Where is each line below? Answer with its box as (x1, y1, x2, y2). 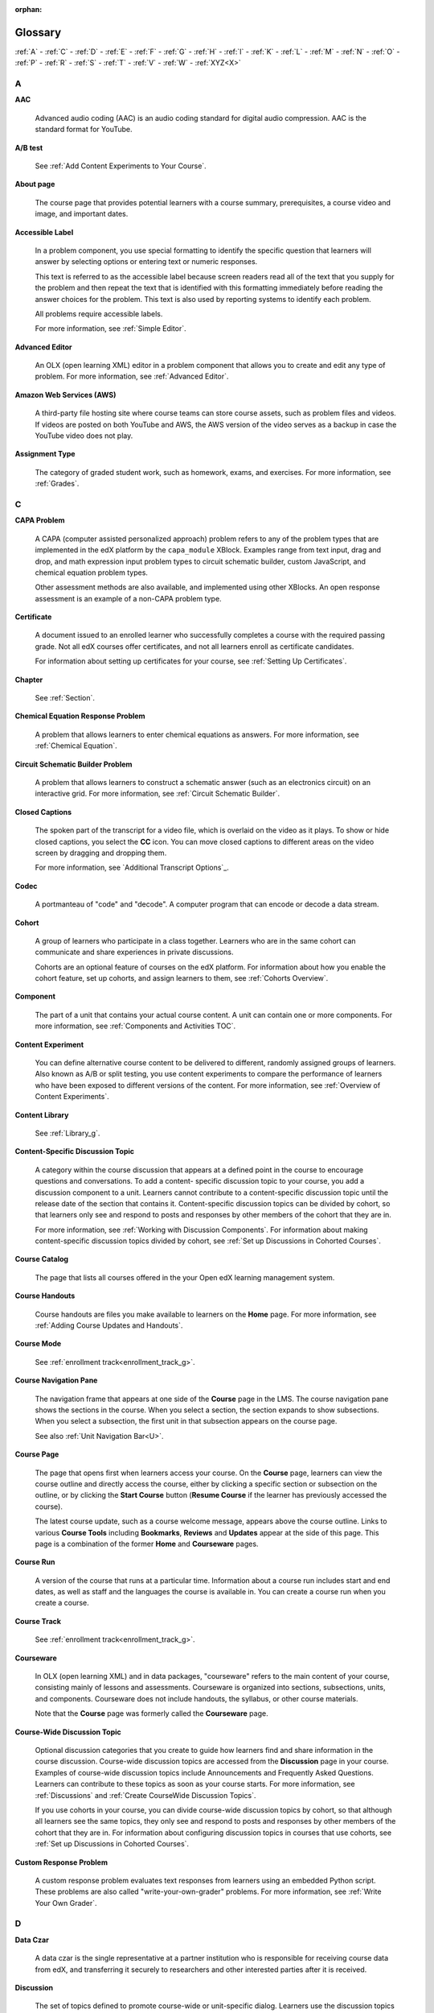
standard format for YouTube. (35, 125, 133, 134)
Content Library (14, 1110, 69, 1119)
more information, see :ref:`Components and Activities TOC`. (35, 1021, 236, 1031)
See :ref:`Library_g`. (35, 1128, 100, 1138)
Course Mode (14, 1339, 62, 1349)
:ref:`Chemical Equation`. (35, 741, 117, 750)
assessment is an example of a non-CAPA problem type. (35, 593, 222, 603)
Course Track (14, 1616, 62, 1626)
